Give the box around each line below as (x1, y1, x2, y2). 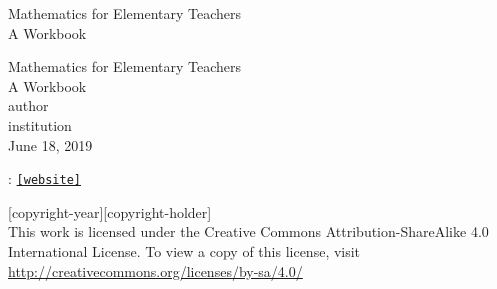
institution (8, 114, 72, 135)
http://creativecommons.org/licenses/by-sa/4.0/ (8, 260, 303, 281)
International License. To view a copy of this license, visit (8, 241, 361, 261)
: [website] (8, 168, 81, 189)
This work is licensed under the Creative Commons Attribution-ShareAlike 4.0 (8, 221, 489, 242)
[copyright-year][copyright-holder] (8, 201, 212, 222)
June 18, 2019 (8, 134, 93, 155)
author (8, 95, 49, 116)
